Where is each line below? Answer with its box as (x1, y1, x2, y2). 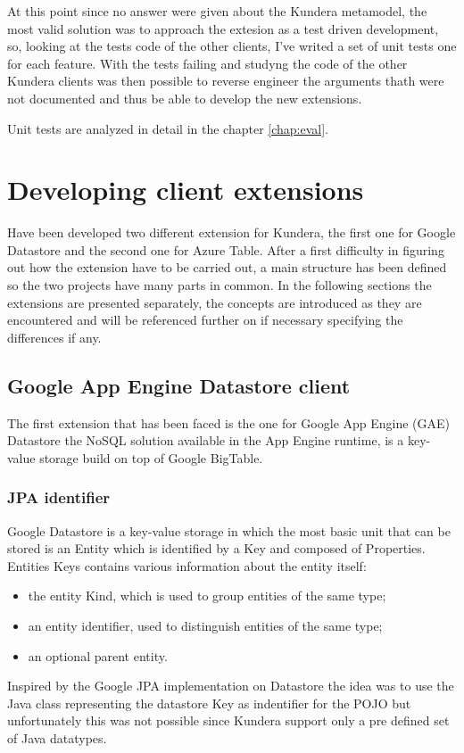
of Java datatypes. (7, 728, 107, 747)
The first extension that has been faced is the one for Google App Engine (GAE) (7, 413, 451, 432)
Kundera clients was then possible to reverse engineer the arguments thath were (7, 71, 444, 90)
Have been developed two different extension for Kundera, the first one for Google (7, 223, 456, 242)
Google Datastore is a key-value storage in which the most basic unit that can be (7, 521, 451, 540)
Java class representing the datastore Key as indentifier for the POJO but (7, 693, 411, 712)
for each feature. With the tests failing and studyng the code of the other (7, 54, 408, 72)
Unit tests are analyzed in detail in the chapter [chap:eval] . (7, 119, 328, 137)
